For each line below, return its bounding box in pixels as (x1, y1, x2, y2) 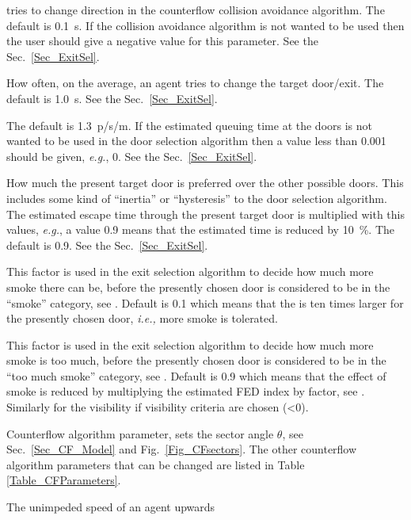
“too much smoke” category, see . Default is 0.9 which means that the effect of (6, 367, 386, 384)
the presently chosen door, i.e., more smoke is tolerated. (6, 310, 278, 327)
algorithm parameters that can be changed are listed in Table (6, 456, 305, 472)
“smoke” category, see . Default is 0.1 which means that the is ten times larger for (6, 294, 404, 311)
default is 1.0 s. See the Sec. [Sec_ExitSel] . (6, 90, 218, 106)
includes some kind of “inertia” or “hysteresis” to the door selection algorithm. (6, 189, 387, 206)
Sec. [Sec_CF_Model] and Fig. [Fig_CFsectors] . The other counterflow (6, 441, 357, 457)
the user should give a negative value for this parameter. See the (6, 32, 318, 49)
